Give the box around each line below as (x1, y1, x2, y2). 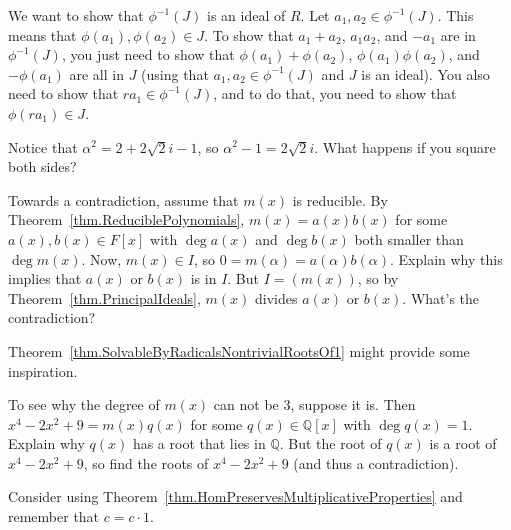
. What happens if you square (314, 136, 496, 157)
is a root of (429, 433, 497, 454)
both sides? (8, 156, 77, 177)
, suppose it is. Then (290, 394, 416, 415)
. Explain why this (389, 248, 503, 269)
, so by (357, 268, 399, 289)
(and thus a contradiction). (293, 452, 459, 473)
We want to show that (8, 5, 144, 25)
